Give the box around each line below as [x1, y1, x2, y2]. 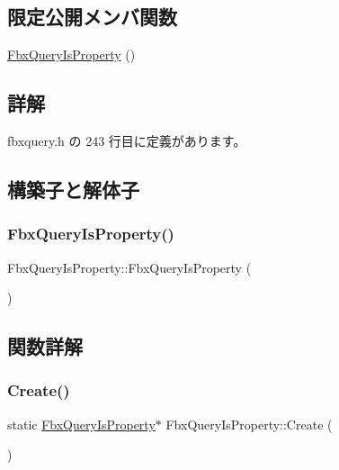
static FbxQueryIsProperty [7, 414, 156, 433]
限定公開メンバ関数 [7, 3, 177, 31]
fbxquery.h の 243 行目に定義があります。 [7, 131, 246, 149]
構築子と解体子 [7, 175, 139, 203]
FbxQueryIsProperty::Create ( [165, 414, 333, 433]
